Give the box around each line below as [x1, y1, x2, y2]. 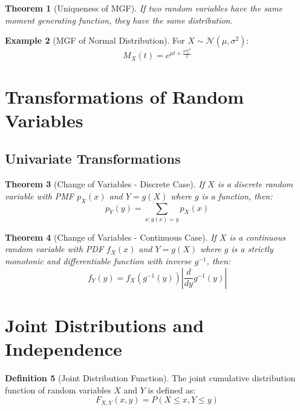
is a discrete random [217, 178, 293, 190]
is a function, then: [201, 189, 273, 202]
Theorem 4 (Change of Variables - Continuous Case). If [5, 230, 217, 243]
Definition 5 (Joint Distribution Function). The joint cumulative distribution [5, 371, 296, 384]
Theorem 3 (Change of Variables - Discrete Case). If [5, 178, 205, 190]
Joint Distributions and [5, 312, 204, 337]
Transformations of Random [5, 84, 244, 109]
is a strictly [231, 242, 273, 255]
